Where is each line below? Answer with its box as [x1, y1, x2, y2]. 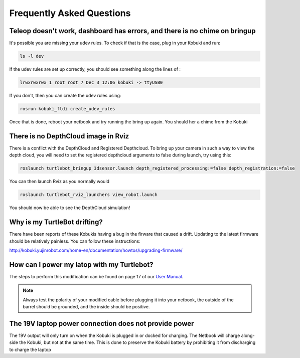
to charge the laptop [9, 346, 51, 352]
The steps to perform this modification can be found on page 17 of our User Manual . [9, 273, 183, 279]
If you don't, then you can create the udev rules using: [9, 93, 121, 98]
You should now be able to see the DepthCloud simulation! [9, 205, 130, 211]
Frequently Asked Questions [9, 8, 131, 19]
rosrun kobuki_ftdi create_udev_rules [20, 106, 115, 111]
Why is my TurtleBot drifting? [9, 218, 103, 227]
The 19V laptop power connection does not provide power [9, 319, 194, 328]
